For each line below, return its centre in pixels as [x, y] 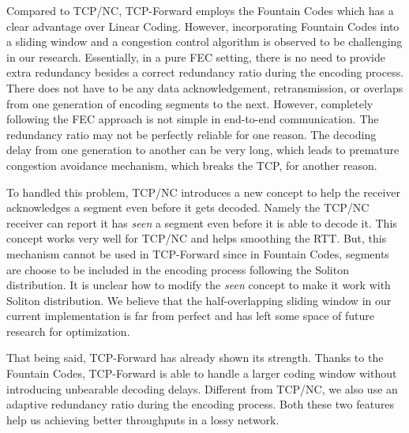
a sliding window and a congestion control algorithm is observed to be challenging [204, 41]
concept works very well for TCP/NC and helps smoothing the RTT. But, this [197, 238]
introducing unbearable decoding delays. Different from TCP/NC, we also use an [202, 388]
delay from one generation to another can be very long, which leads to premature [203, 150]
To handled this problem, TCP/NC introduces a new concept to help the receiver [204, 192]
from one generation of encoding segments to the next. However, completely [190, 103]
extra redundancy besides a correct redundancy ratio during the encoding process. [205, 72]
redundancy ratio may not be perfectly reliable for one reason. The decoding [191, 134]
